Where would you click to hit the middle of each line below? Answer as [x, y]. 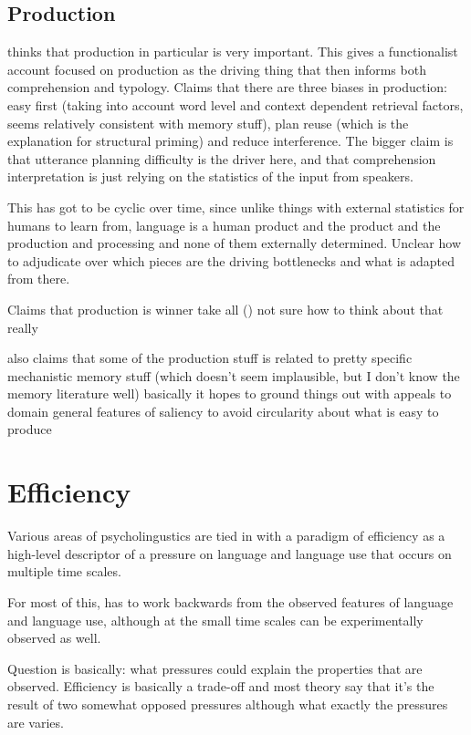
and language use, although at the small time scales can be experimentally [215, 620]
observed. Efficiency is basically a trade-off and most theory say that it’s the [221, 686]
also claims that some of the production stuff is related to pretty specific [210, 358]
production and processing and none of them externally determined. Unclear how [234, 243]
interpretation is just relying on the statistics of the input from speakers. [210, 176]
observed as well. [54, 638]
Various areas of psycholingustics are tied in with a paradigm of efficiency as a [226, 536]
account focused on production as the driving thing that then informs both [217, 69]
